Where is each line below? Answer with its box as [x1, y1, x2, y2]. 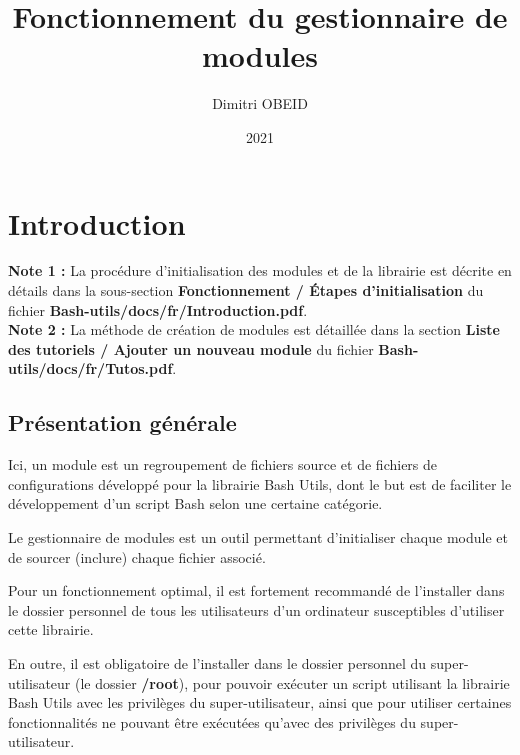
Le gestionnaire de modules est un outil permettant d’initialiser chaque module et [8, 526, 508, 547]
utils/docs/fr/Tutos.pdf [8, 358, 173, 379]
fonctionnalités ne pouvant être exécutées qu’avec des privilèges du [8, 711, 416, 732]
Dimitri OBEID [212, 93, 308, 114]
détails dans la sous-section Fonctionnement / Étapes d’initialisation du [8, 280, 484, 301]
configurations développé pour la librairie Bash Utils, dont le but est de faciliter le [8, 473, 512, 494]
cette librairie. [8, 619, 94, 640]
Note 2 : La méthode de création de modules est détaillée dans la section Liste [8, 319, 500, 340]
